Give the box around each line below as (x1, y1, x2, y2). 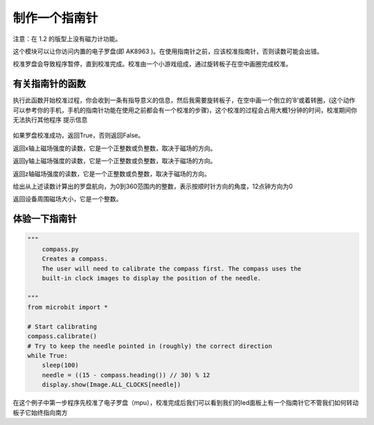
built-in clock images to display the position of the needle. (42, 274, 262, 282)
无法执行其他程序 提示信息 (12, 116, 88, 124)
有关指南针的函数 (12, 78, 86, 90)
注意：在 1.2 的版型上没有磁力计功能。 (12, 35, 122, 43)
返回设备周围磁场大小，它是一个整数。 (12, 195, 123, 204)
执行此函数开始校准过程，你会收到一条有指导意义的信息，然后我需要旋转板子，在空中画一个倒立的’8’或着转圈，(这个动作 (12, 96, 356, 105)
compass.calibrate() (27, 332, 97, 341)
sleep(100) (42, 361, 79, 370)
